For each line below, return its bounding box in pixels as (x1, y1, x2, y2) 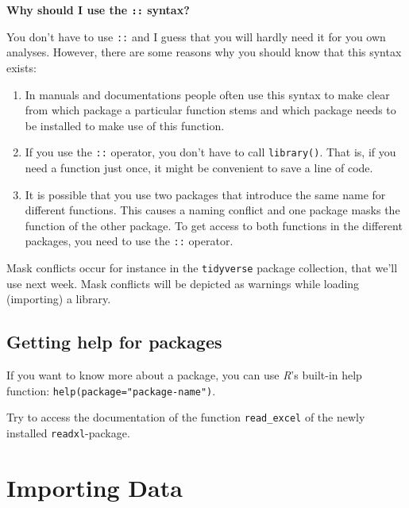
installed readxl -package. (6, 424, 130, 441)
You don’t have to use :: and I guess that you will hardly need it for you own (6, 28, 386, 44)
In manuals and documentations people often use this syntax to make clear (25, 86, 390, 102)
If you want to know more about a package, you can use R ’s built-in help (6, 367, 362, 383)
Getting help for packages (6, 329, 222, 354)
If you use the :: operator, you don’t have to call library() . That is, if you (25, 144, 396, 160)
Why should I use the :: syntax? (6, 2, 190, 17)
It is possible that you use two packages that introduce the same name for (25, 186, 386, 202)
